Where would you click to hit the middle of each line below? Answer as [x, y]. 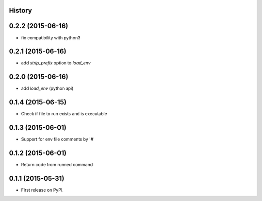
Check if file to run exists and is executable [64, 114]
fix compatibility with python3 [51, 38]
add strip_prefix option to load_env [56, 63]
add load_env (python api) [47, 88]
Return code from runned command [57, 165]
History [21, 10]
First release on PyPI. [42, 190]
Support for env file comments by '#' [58, 139]
